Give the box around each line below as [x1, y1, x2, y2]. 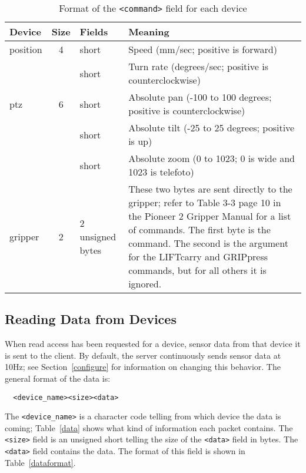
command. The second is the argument [128, 236, 288, 250]
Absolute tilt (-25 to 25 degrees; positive [128, 121, 295, 134]
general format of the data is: [5, 372, 111, 384]
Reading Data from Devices [5, 310, 177, 328]
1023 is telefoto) [128, 165, 194, 178]
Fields [79, 25, 108, 38]
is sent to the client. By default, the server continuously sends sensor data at [5, 349, 281, 361]
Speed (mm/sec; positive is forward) [128, 42, 277, 56]
